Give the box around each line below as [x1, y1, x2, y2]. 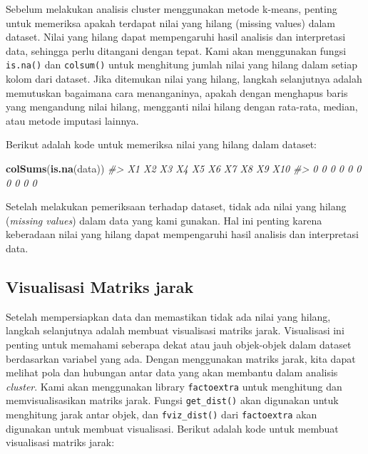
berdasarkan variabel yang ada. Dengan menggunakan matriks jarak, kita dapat [6, 351, 356, 366]
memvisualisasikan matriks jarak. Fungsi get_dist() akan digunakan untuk [6, 393, 339, 408]
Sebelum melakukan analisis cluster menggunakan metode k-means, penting [6, 1, 337, 16]
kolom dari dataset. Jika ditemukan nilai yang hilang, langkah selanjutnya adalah [6, 71, 362, 86]
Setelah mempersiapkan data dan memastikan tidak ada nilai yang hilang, [6, 309, 331, 324]
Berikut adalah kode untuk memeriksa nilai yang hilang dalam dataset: [6, 137, 317, 152]
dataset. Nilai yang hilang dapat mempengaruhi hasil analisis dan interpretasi [6, 29, 346, 44]
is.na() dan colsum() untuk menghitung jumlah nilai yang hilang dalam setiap [6, 57, 357, 72]
